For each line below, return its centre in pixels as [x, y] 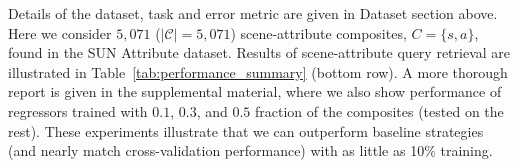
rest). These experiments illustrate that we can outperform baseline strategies [246, 130]
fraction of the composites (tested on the [379, 110]
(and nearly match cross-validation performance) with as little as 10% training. [250, 150]
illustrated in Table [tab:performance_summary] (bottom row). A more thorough [258, 71]
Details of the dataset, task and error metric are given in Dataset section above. [253, 13]
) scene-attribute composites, [318, 32]
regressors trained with [78, 110]
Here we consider [60, 32]
